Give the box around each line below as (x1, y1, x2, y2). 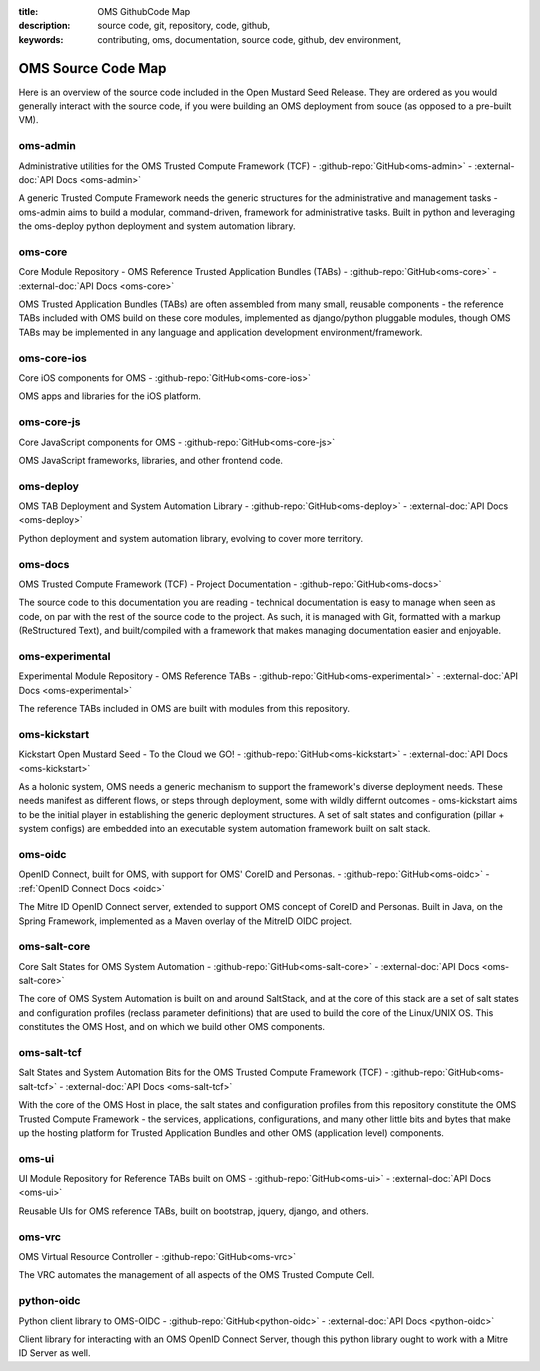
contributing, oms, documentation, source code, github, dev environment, (97, 33, 402, 45)
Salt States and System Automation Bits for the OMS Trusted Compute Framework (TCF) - (18, 1066, 389, 1079)
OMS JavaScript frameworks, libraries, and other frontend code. (18, 454, 284, 466)
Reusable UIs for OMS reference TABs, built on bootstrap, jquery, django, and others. (18, 1205, 369, 1217)
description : (18, 20, 71, 32)
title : (18, 6, 39, 17)
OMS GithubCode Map (97, 6, 191, 17)
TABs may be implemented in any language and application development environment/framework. (18, 326, 423, 338)
